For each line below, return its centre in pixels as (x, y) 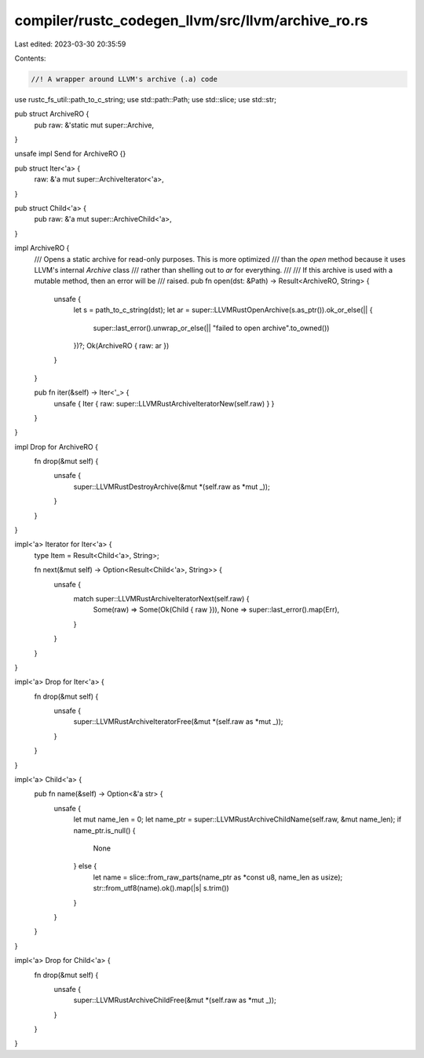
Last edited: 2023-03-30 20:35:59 (70, 44)
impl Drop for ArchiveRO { (56, 446)
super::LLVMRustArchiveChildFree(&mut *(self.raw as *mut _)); (175, 1000)
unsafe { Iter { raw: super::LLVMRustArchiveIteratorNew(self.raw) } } (164, 403)
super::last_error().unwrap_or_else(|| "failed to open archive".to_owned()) (211, 328)
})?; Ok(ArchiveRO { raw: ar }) (121, 345)
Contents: (30, 58)
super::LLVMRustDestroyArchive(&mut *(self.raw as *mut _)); (172, 487)
